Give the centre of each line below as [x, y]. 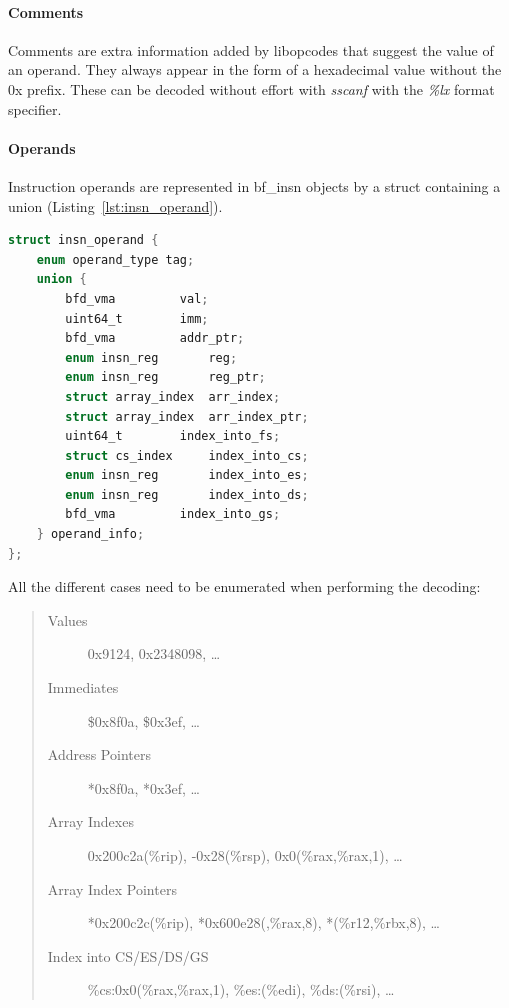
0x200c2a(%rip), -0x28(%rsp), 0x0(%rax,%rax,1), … [245, 855]
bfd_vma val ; [137, 298]
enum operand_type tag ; [115, 259]
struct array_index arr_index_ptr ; [187, 416]
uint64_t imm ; [137, 318]
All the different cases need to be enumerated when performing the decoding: [244, 586]
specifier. [35, 108]
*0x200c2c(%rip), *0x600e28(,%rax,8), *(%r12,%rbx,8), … [263, 922]
